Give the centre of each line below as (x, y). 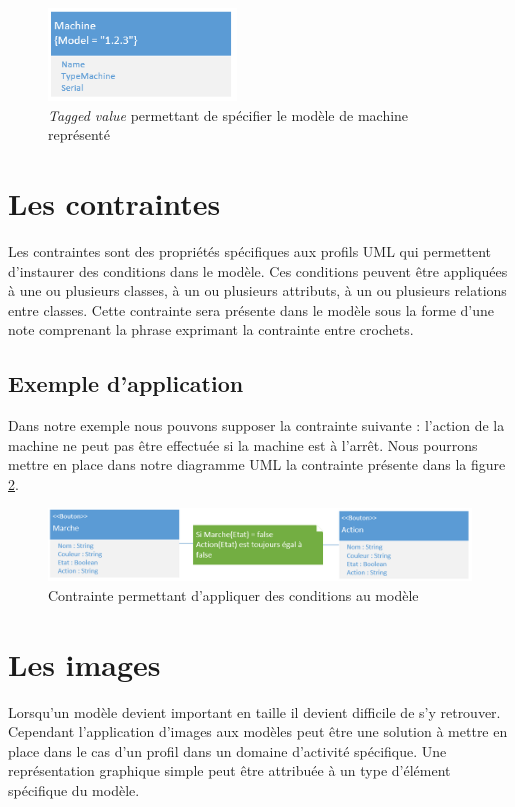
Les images (84, 663)
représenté (79, 134)
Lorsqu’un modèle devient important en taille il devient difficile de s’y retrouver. (254, 711)
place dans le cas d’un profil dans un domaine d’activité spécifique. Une (227, 750)
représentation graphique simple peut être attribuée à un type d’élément (229, 770)
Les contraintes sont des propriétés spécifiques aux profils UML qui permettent (250, 250)
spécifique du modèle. (74, 790)
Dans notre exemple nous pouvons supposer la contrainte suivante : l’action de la (256, 425)
